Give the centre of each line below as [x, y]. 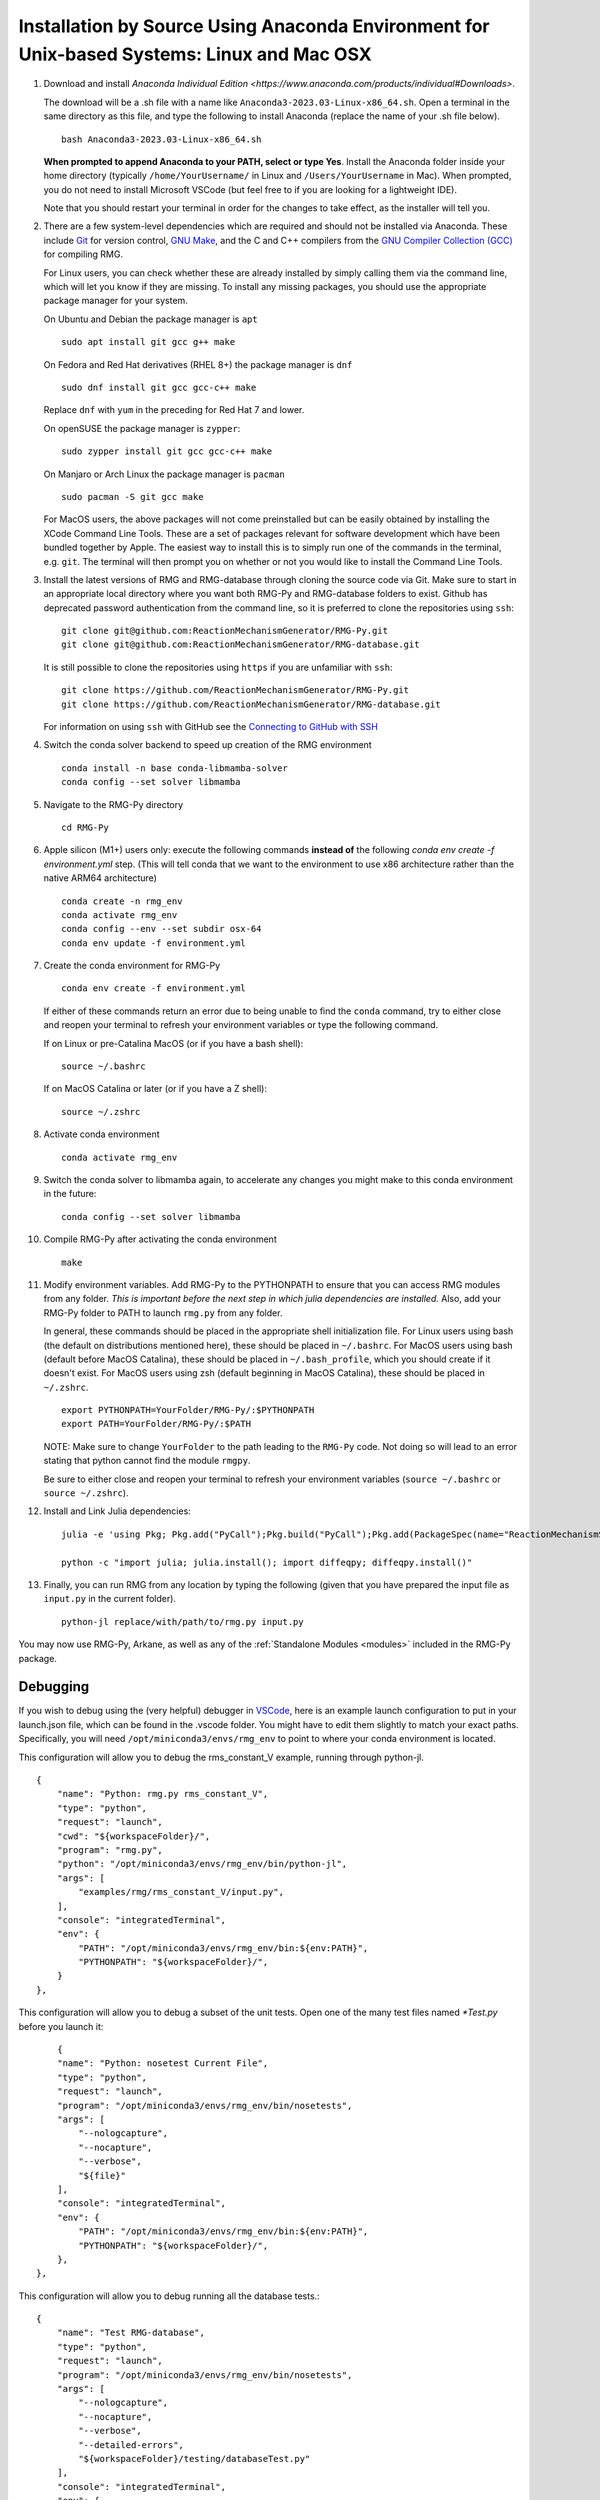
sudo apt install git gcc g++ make [148, 342]
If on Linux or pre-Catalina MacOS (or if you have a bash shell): [173, 1043]
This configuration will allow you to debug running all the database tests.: [169, 2296]
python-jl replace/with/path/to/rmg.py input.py [182, 1621]
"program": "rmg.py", [110, 1849]
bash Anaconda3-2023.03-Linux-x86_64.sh [161, 139]
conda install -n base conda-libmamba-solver [175, 768]
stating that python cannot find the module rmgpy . [147, 1461]
